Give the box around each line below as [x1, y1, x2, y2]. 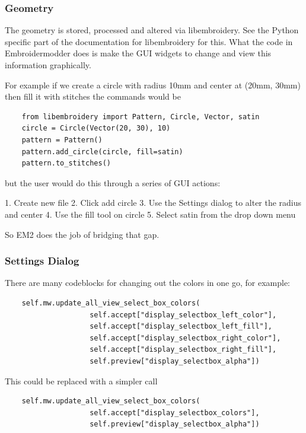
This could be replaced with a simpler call [5, 374, 158, 387]
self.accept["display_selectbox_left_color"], [90, 310, 277, 319]
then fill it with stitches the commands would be [5, 90, 181, 103]
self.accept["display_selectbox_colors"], [90, 408, 260, 417]
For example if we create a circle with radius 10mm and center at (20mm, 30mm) [5, 78, 301, 91]
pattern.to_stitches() [21, 159, 111, 168]
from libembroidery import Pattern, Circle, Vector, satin [21, 112, 260, 121]
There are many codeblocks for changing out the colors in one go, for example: [5, 276, 290, 289]
